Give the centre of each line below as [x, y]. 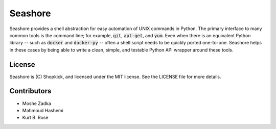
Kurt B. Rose [35, 118]
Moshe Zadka [37, 103]
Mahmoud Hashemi [43, 110]
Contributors [30, 91]
